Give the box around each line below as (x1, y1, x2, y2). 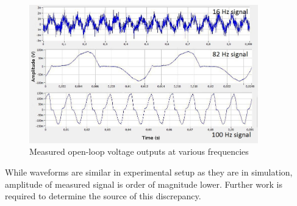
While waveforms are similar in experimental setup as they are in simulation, (5, 165, 293, 178)
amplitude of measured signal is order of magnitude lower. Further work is (5, 177, 283, 190)
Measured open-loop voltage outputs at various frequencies (29, 145, 249, 158)
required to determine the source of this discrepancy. (5, 190, 201, 202)
